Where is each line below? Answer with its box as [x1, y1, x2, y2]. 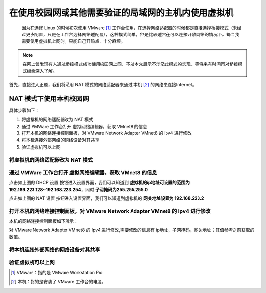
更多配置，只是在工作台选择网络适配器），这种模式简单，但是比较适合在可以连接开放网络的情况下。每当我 [25, 31, 239, 37]
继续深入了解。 [26, 68, 57, 74]
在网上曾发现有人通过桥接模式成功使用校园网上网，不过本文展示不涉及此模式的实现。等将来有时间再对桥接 [22, 61, 238, 67]
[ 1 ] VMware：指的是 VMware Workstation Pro [10, 269, 103, 275]
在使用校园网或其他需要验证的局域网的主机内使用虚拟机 [9, 7, 234, 18]
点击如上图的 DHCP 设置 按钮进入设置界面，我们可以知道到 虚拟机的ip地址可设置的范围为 [9, 180, 190, 186]
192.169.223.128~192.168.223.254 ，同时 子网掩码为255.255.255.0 [9, 186, 148, 192]
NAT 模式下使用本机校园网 [9, 94, 89, 103]
